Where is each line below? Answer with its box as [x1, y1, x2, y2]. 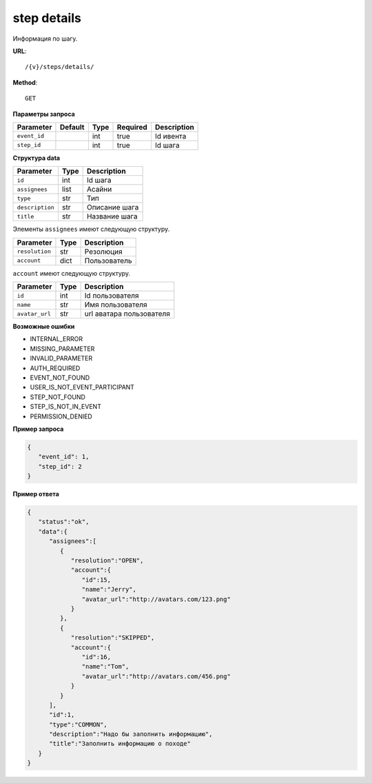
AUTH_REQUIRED [30, 364, 81, 372]
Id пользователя [84, 291, 139, 301]
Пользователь [84, 256, 132, 265]
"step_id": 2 [38, 462, 83, 470]
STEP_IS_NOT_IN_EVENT [30, 403, 101, 411]
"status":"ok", [38, 518, 90, 526]
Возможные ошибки [12, 323, 75, 331]
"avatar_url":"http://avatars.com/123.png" [81, 595, 231, 603]
